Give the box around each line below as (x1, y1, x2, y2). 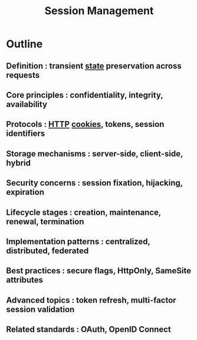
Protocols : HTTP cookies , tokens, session (6, 119, 165, 129)
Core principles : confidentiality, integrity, (6, 90, 163, 100)
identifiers (6, 129, 45, 139)
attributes (6, 275, 43, 285)
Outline (6, 37, 43, 51)
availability (6, 99, 48, 109)
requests (6, 70, 40, 80)
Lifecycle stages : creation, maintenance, (6, 207, 161, 217)
